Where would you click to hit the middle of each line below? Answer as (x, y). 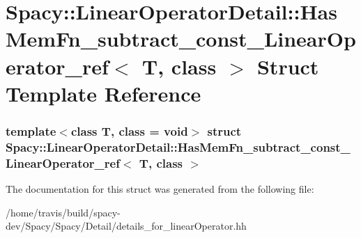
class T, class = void (129, 130)
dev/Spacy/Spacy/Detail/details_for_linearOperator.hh (126, 226)
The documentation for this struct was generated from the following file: (160, 189)
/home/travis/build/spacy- (63, 212)
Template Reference (103, 93)
